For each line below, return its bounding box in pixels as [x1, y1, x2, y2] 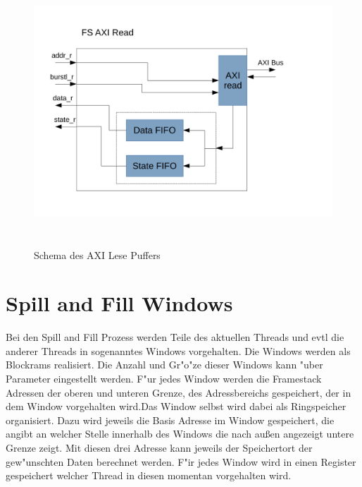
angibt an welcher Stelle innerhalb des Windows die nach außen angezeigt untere [6, 426, 354, 441]
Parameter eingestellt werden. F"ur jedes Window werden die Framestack [6, 371, 322, 386]
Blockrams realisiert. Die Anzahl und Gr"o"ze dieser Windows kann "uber [6, 357, 323, 372]
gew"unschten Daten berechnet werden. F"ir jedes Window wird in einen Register [6, 454, 356, 469]
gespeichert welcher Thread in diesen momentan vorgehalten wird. [6, 468, 292, 483]
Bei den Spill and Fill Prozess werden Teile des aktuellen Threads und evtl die [6, 330, 344, 344]
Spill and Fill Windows [6, 289, 233, 318]
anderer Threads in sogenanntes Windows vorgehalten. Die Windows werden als [6, 343, 351, 358]
